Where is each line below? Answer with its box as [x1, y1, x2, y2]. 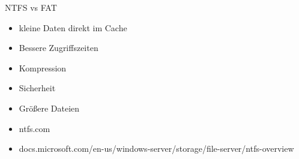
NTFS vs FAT [5, 1, 57, 13]
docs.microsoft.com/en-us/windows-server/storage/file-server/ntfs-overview [19, 142, 294, 155]
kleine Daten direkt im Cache [19, 21, 127, 34]
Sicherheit [19, 82, 56, 94]
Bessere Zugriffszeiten [19, 41, 98, 54]
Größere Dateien [19, 101, 80, 114]
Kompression [19, 61, 67, 74]
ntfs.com [19, 122, 50, 134]
